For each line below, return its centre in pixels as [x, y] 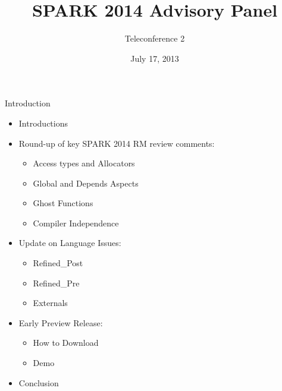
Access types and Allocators [84, 163]
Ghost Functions [63, 203]
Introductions [43, 123]
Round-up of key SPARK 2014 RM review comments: [117, 143]
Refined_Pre [56, 283]
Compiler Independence [76, 223]
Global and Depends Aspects [86, 183]
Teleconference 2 [155, 38]
